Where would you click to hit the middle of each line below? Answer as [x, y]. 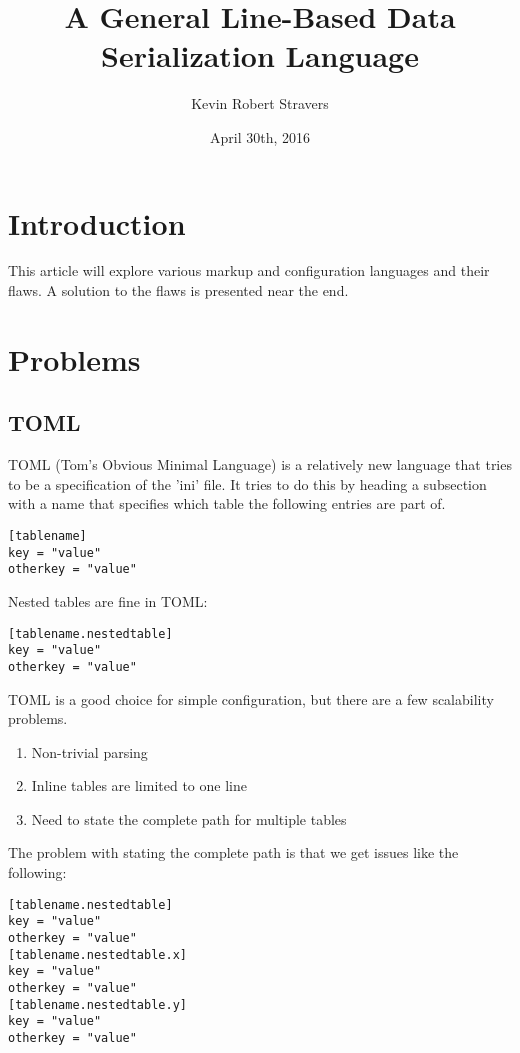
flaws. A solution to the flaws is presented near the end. [178, 290]
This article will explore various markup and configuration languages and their [249, 270]
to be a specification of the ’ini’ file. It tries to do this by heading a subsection [247, 483]
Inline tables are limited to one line [139, 785]
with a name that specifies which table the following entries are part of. [227, 503]
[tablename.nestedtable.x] [97, 954]
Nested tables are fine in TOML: [108, 600]
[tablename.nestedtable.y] [97, 1004]
